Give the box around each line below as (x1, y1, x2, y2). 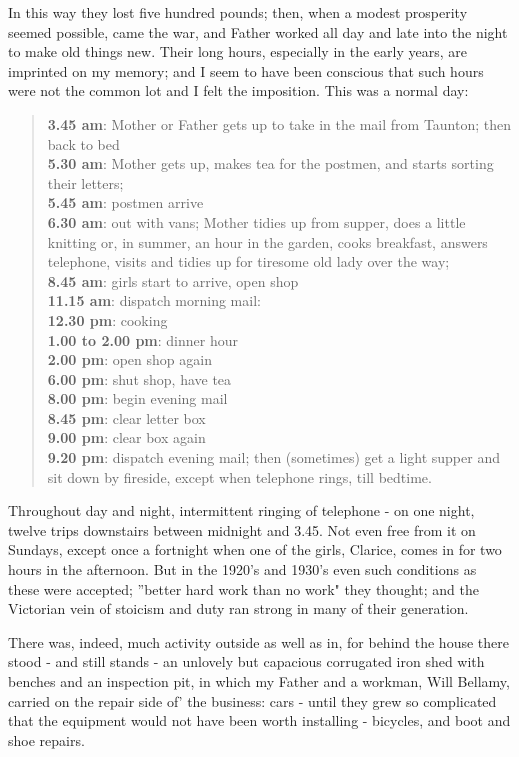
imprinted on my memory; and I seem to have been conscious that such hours (8, 60, 484, 81)
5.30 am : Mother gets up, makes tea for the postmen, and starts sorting (47, 153, 494, 174)
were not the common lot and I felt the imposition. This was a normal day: (8, 80, 469, 101)
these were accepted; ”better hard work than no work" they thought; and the (8, 578, 480, 599)
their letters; (47, 172, 124, 193)
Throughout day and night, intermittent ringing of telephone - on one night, (8, 500, 475, 521)
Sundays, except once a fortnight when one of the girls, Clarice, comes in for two (8, 539, 502, 560)
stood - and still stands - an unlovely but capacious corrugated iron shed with (8, 651, 485, 672)
